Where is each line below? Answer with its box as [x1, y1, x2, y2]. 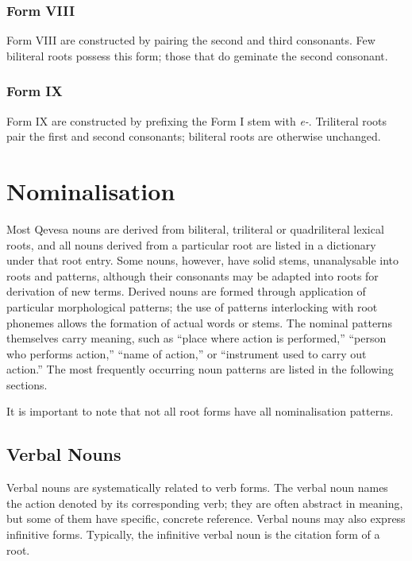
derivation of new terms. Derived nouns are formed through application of [6, 283, 366, 300]
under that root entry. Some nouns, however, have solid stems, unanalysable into [6, 252, 399, 269]
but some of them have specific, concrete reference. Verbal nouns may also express [6, 510, 406, 527]
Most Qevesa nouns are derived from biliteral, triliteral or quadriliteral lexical [6, 220, 384, 237]
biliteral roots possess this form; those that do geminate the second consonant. [6, 47, 388, 64]
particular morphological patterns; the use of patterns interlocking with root [6, 298, 378, 315]
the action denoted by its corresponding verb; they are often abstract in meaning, [6, 494, 403, 511]
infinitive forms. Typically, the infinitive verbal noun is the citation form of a [6, 526, 380, 543]
